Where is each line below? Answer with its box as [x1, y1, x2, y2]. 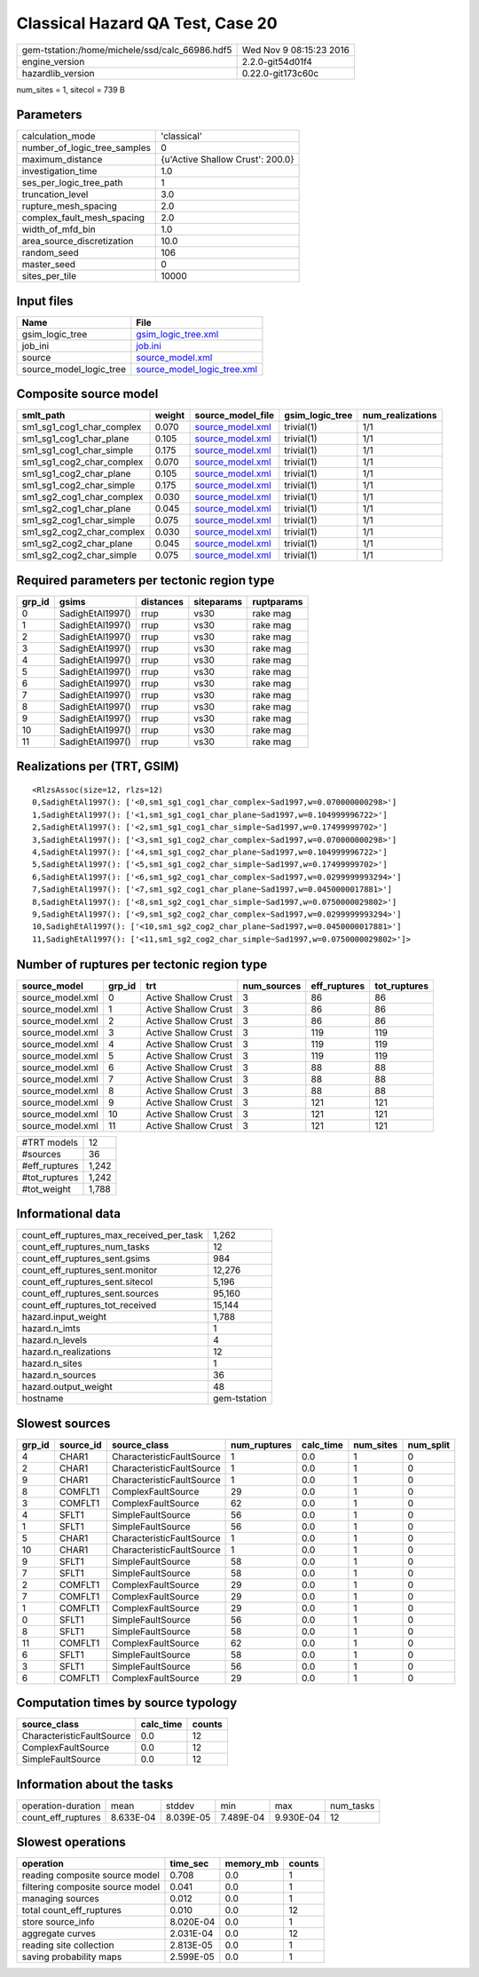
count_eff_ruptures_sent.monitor [21, 1264, 158, 1276]
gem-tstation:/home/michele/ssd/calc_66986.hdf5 [21, 44, 232, 56]
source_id [59, 1439, 102, 1451]
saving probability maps [21, 1950, 122, 1963]
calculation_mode [21, 130, 97, 142]
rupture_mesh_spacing [21, 200, 117, 212]
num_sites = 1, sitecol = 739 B [16, 84, 126, 95]
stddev [165, 1799, 195, 1812]
